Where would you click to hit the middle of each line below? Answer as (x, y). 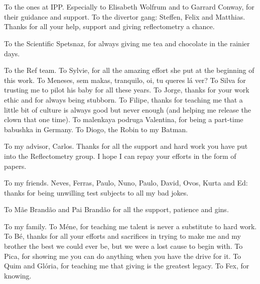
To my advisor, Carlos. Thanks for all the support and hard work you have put (126, 146)
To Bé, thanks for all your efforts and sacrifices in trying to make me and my (122, 236)
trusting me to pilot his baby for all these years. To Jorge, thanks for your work (127, 90)
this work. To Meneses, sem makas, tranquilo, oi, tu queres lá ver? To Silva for (125, 80)
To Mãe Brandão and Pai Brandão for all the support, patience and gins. (116, 209)
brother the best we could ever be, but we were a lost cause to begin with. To (123, 246)
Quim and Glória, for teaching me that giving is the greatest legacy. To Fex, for (127, 266)
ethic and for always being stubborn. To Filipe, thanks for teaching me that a (123, 99)
